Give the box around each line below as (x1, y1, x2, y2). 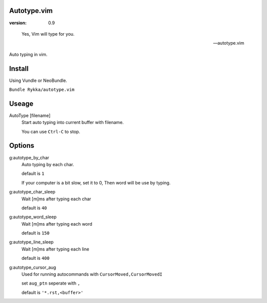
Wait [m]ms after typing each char (21, 196, 91, 202)
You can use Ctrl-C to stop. (21, 128, 81, 134)
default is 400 (21, 255, 49, 261)
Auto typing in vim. (9, 51, 48, 57)
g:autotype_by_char (9, 154, 49, 161)
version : (9, 20, 27, 26)
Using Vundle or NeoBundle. (9, 77, 67, 83)
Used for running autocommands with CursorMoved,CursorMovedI (21, 271, 163, 277)
